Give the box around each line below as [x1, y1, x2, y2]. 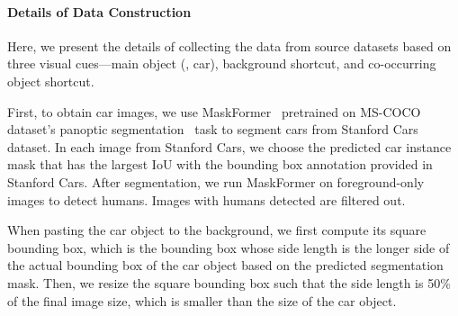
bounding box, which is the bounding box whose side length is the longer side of [7, 238, 450, 257]
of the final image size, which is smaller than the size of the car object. [7, 291, 397, 310]
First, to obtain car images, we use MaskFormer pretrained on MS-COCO [7, 102, 421, 121]
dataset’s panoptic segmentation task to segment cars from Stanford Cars [7, 120, 418, 139]
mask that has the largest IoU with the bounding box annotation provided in [7, 155, 433, 174]
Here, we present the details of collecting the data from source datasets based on [7, 36, 452, 55]
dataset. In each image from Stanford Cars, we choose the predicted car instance [7, 137, 452, 156]
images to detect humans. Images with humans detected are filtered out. [7, 190, 406, 209]
